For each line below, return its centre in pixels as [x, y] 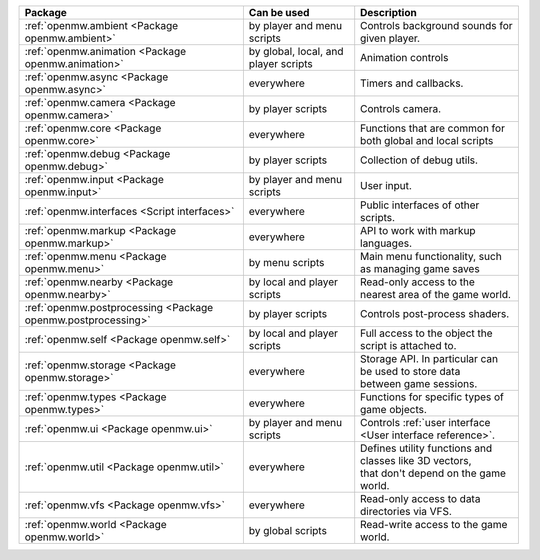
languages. [386, 243]
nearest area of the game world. [436, 294]
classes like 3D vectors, [416, 460]
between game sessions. [419, 383]
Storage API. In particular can [429, 358]
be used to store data [410, 371]
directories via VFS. [406, 511]
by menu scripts [286, 262]
